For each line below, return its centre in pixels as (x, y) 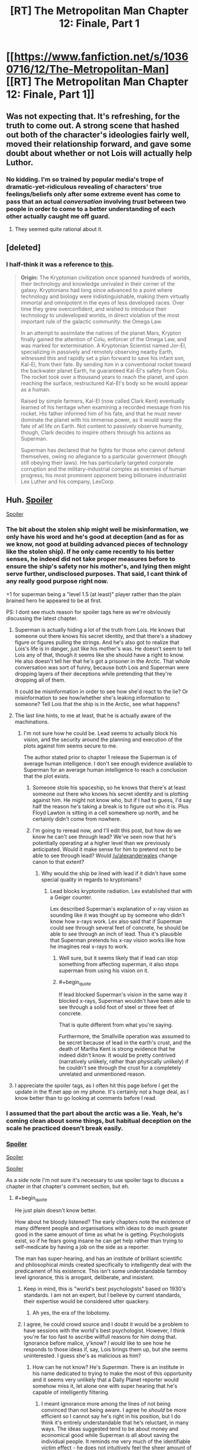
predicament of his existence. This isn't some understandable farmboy (101, 1271)
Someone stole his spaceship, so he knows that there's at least (109, 787)
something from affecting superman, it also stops (119, 964)
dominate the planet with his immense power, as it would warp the (101, 420)
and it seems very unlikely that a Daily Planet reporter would (106, 1380)
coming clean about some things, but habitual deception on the (99, 1121)
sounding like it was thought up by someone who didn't (117, 915)
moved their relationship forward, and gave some (99, 144)
